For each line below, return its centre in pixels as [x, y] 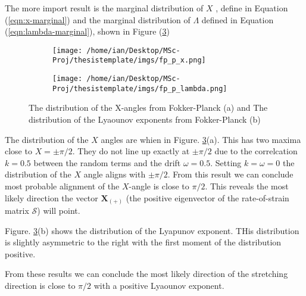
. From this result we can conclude [230, 174]
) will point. [59, 211]
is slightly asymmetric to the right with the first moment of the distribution [143, 242]
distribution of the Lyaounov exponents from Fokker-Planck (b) [145, 119]
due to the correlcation [256, 151]
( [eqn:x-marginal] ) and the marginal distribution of [98, 19]
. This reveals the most [247, 186]
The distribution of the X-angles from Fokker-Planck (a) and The [148, 108]
